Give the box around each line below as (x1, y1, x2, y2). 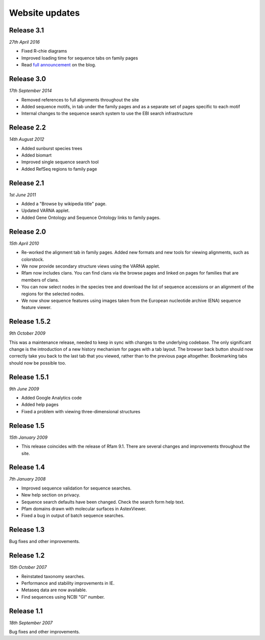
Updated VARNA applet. (21, 208, 70, 213)
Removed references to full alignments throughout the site (21, 96, 139, 103)
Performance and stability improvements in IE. (21, 580, 115, 586)
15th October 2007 (9, 564, 47, 570)
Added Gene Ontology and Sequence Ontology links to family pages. (21, 214, 160, 220)
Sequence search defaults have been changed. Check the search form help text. (21, 499, 185, 505)
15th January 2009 (9, 434, 48, 440)
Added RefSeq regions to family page (21, 166, 98, 172)
